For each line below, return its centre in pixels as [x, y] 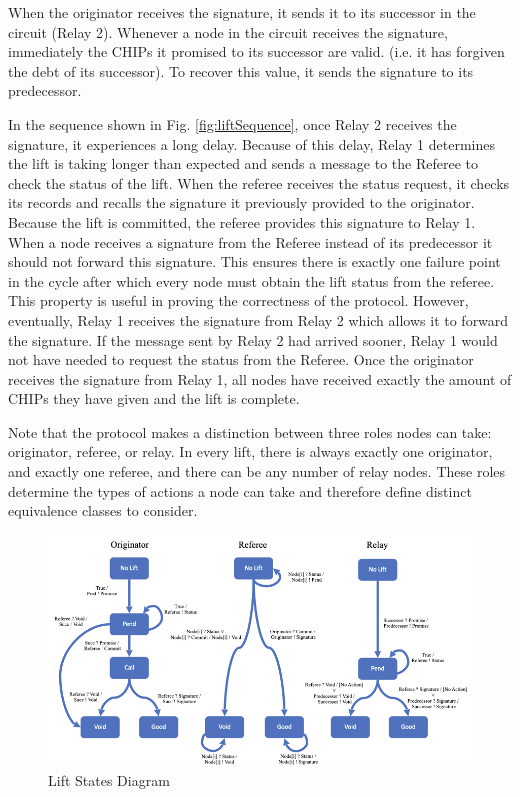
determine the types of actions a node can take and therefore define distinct [240, 490]
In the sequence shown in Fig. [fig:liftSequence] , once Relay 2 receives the [232, 123]
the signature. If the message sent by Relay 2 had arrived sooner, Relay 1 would [253, 339]
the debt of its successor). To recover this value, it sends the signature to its [241, 70]
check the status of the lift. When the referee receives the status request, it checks [259, 182]
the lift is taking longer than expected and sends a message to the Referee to [243, 163]
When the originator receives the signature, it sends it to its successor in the [242, 12]
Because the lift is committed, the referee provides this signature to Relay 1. [242, 221]
